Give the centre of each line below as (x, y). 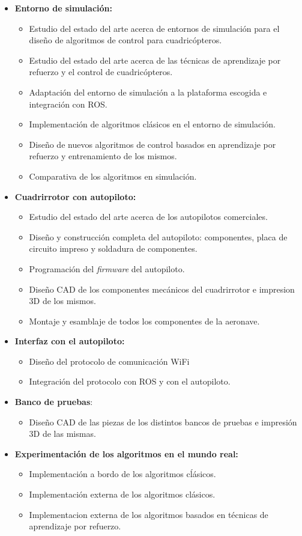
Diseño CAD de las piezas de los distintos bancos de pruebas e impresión (163, 422)
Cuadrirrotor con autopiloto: (75, 196)
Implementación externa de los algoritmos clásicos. (122, 494)
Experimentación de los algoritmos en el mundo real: (126, 453)
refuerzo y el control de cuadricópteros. (101, 72)
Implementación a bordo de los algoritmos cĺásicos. (122, 474)
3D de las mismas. (62, 434)
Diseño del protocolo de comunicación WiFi (109, 361)
